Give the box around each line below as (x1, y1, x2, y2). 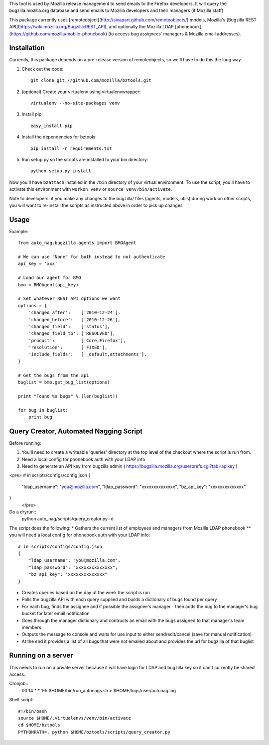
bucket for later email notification (21, 611, 90, 617)
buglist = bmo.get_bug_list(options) (18, 379, 111, 385)
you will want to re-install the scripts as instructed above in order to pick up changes (9, 202, 183, 208)
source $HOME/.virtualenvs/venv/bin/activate (18, 715, 132, 721)
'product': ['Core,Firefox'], (28, 338, 126, 343)
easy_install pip (30, 123, 73, 128)
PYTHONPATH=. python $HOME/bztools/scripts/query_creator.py (18, 729, 170, 735)
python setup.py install (30, 168, 91, 174)
